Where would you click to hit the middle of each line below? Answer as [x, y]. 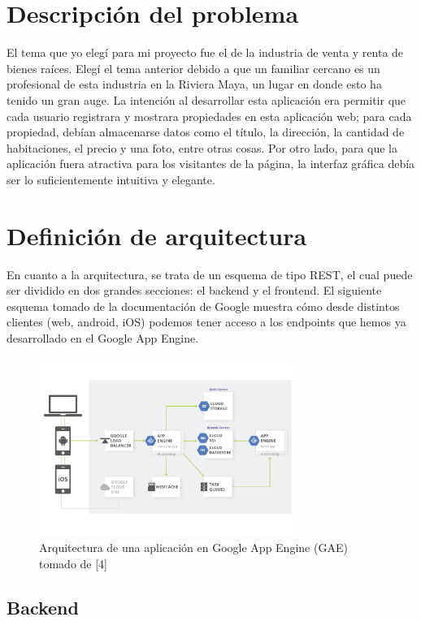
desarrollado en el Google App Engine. [103, 337]
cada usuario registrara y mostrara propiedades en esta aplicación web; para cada [209, 116]
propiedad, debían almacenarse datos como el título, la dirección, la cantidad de [206, 132]
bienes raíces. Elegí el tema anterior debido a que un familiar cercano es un [193, 68]
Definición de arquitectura [157, 235]
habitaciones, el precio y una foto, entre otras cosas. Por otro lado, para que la [202, 147]
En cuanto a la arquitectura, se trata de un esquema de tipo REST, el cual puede [210, 274]
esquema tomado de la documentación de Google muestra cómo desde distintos [203, 306]
